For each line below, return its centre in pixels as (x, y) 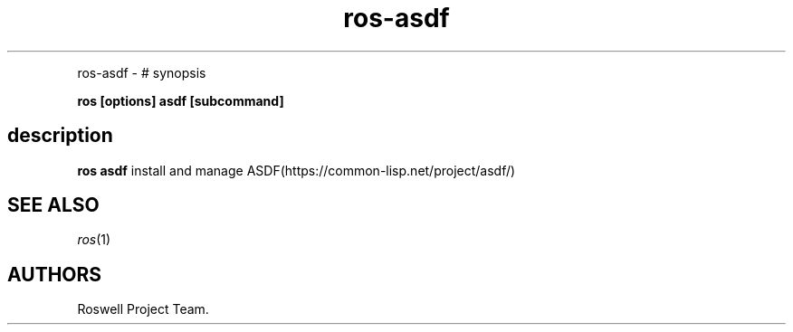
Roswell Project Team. (143, 309)
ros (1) (94, 240)
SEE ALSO (53, 205)
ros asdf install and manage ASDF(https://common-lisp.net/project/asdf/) (296, 170)
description (60, 136)
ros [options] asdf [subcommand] (181, 100)
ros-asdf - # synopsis (142, 72)
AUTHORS (55, 274)
